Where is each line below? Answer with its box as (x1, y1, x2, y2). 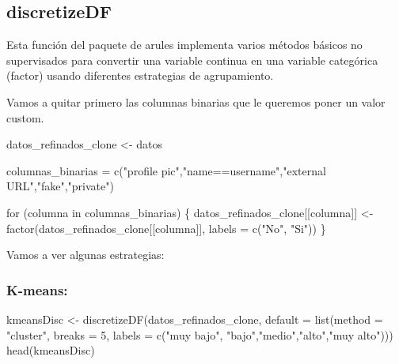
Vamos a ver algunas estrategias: (6, 246, 165, 263)
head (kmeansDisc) (6, 342, 95, 358)
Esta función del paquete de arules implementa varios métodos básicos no (6, 36, 363, 53)
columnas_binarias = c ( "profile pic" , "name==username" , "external (6, 162, 326, 178)
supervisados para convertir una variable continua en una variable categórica (6, 51, 378, 68)
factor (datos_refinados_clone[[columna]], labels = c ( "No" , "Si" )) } (6, 220, 326, 236)
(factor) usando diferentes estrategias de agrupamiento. (6, 67, 274, 84)
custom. (6, 109, 44, 126)
